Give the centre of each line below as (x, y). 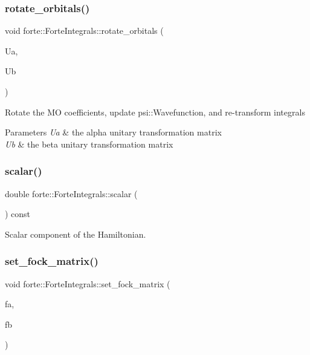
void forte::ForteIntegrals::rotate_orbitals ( (84, 31)
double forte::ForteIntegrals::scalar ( (71, 193)
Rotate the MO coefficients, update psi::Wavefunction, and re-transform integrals (155, 112)
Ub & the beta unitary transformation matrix (89, 144)
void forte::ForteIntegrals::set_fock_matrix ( (88, 283)
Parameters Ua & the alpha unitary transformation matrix (113, 132)
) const (18, 214)
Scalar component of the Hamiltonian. (76, 234)
